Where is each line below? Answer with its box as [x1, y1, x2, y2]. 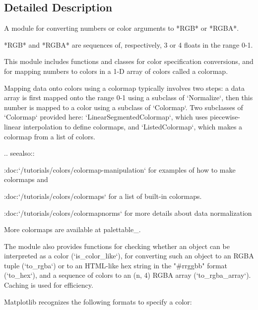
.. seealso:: [4, 148, 35, 158]
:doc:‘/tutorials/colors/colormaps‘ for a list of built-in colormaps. [4, 190, 202, 201]
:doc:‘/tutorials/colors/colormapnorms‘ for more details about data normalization [4, 207, 252, 218]
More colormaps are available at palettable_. [4, 224, 141, 235]
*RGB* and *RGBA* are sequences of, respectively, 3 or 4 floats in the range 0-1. [4, 39, 253, 50]
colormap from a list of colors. [4, 131, 95, 141]
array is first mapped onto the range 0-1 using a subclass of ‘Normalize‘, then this [4, 92, 253, 103]
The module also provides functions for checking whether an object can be [4, 241, 230, 251]
